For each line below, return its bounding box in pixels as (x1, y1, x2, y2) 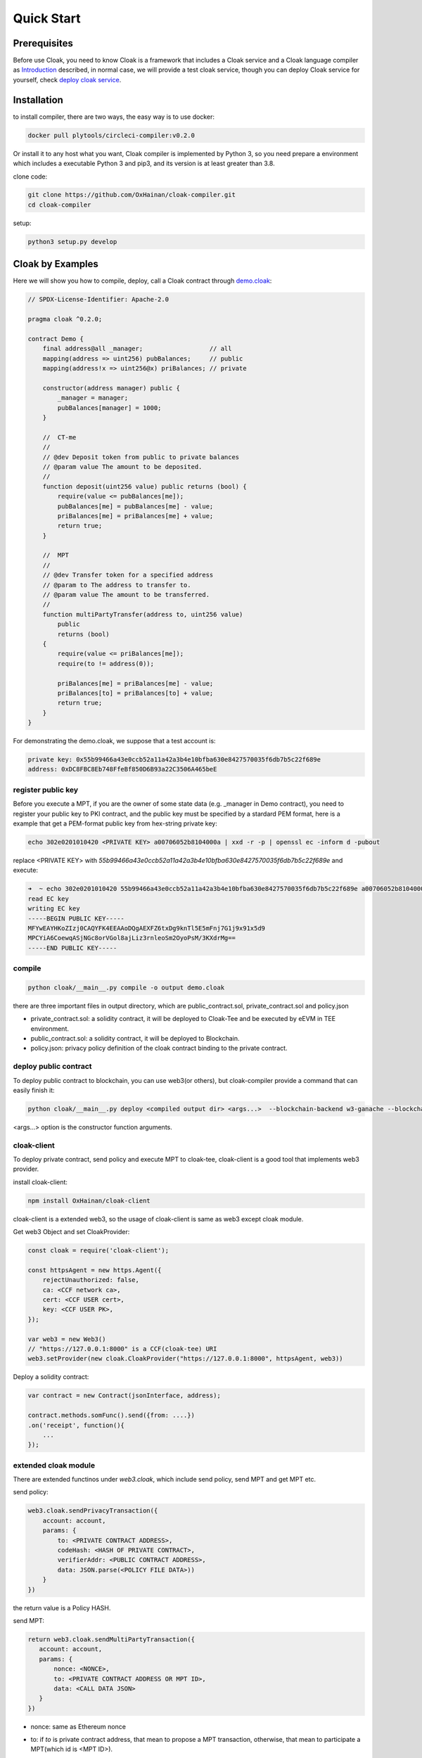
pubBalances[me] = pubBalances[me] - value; (57, 502, 214, 510)
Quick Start (13, 11, 81, 26)
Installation (13, 94, 63, 105)
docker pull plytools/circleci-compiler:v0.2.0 (27, 131, 195, 139)
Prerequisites (13, 37, 73, 49)
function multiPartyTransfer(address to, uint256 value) (42, 610, 243, 618)
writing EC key (27, 904, 80, 913)
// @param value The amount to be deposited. (42, 463, 203, 470)
